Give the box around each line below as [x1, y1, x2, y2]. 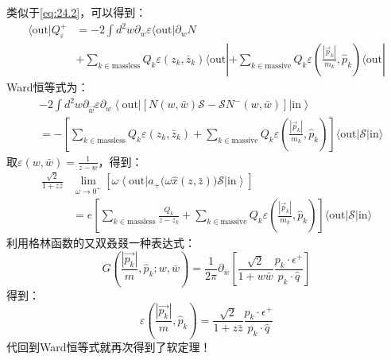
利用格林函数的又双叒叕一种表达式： [6, 234, 195, 251]
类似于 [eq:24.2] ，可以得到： [6, 4, 147, 20]
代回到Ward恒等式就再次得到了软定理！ [6, 339, 211, 355]
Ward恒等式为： [6, 78, 89, 95]
